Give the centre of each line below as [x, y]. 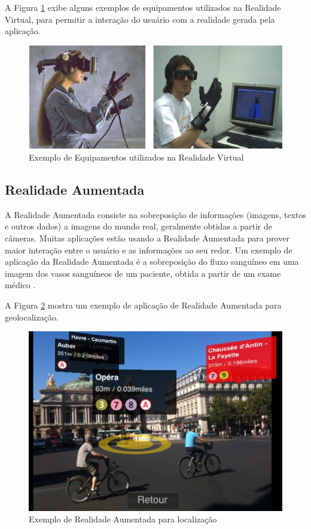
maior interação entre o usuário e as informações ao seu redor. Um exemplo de [149, 250]
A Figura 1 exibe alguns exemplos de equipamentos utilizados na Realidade [143, 7]
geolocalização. [32, 317]
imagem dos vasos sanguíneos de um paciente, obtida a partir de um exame [143, 273]
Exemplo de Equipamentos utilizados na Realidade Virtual [136, 157]
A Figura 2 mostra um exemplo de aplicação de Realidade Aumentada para [143, 305]
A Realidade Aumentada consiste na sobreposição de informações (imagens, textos [155, 214]
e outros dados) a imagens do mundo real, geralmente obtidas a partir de [138, 226]
